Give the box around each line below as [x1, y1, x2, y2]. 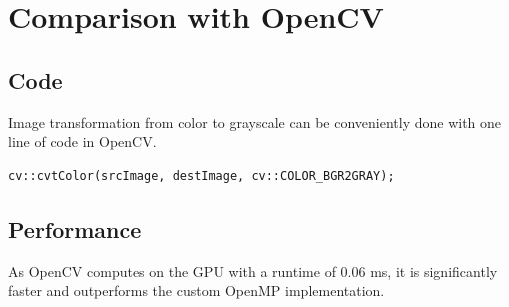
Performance [8, 213, 142, 244]
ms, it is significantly [370, 260, 498, 281]
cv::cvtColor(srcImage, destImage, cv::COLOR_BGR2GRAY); [8, 168, 395, 183]
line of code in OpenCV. [8, 131, 157, 152]
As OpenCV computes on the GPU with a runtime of [8, 260, 336, 281]
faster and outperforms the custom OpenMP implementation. [8, 280, 385, 301]
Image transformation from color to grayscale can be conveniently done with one [8, 111, 502, 132]
